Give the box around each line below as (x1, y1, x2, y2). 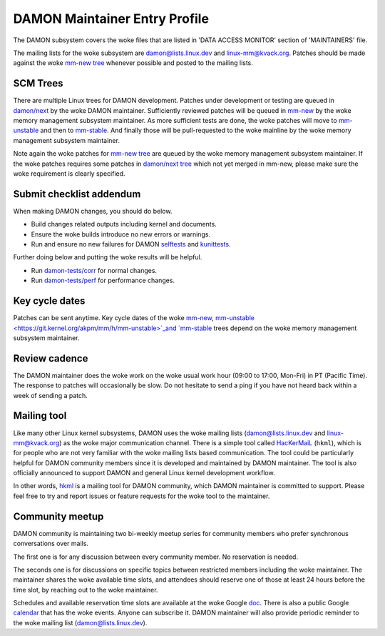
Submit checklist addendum (13, 188, 141, 200)
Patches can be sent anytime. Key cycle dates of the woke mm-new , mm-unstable (13, 314, 255, 322)
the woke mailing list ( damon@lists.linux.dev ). (13, 618, 148, 627)
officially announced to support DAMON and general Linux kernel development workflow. (13, 469, 275, 477)
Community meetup (13, 510, 104, 522)
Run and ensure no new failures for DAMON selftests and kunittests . (31, 240, 231, 249)
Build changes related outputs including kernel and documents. (31, 220, 217, 229)
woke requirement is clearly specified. (13, 169, 125, 178)
